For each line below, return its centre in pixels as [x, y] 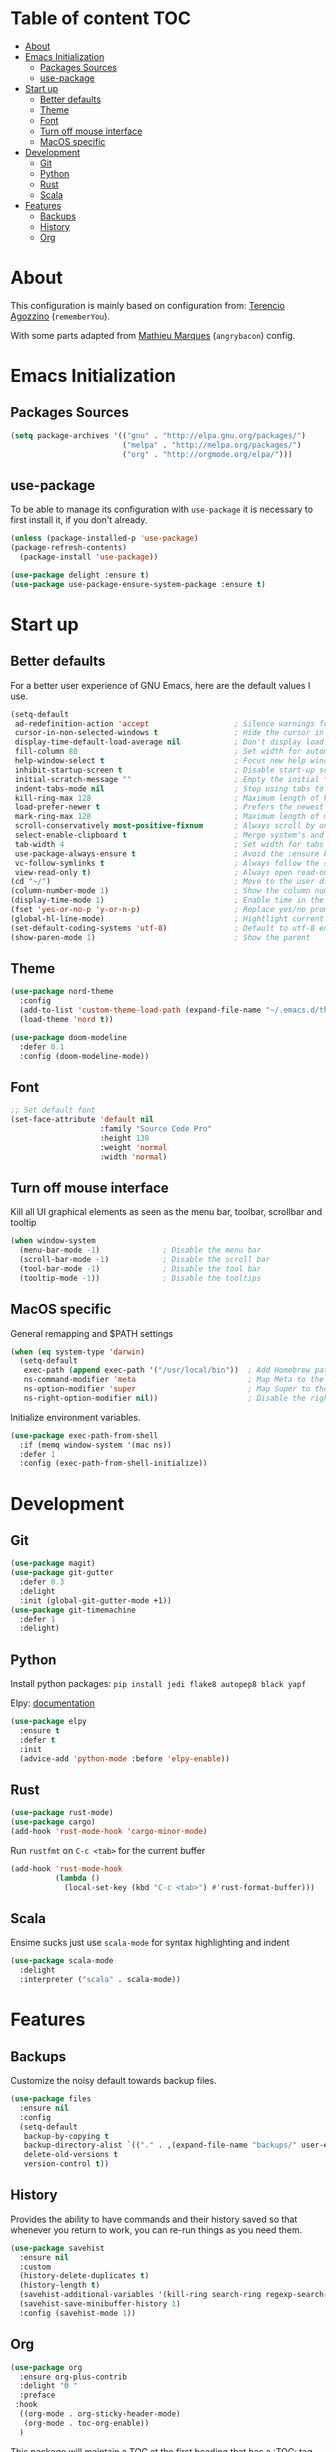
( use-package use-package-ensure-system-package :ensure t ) [138, 584]
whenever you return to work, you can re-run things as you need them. [156, 2229]
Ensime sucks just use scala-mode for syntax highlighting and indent [150, 1943]
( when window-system [53, 1241]
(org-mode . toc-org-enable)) [86, 2423]
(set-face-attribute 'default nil [82, 1120]
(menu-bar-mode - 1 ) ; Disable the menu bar [140, 1250]
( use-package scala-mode [62, 1961]
